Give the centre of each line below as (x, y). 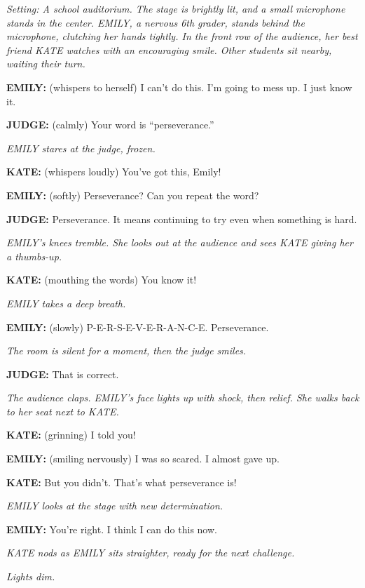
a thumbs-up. (34, 256)
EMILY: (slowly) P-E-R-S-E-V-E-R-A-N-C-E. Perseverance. (138, 327)
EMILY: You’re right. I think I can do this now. (112, 529)
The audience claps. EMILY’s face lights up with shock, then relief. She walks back (183, 397)
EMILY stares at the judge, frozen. (81, 148)
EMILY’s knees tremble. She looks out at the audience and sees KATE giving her (180, 242)
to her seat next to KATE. (63, 411)
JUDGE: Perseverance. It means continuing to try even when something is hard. (182, 219)
